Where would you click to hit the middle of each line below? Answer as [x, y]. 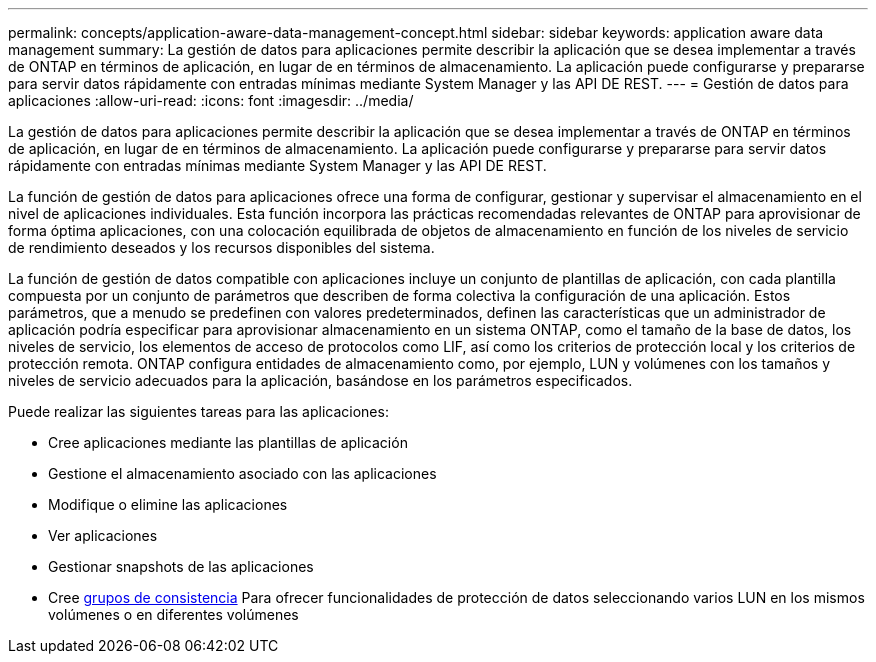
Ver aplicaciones [103, 535]
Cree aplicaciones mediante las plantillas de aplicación [228, 442]
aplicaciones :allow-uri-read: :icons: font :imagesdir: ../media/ [211, 100]
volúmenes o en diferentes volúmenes [173, 614]
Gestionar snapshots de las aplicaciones [181, 566]
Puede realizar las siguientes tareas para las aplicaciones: [198, 411]
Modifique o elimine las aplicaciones [168, 504]
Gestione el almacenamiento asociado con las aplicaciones [242, 473]
